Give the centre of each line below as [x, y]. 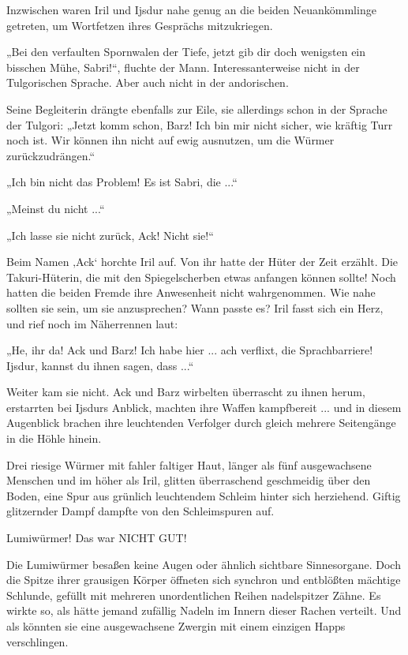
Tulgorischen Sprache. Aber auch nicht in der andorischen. [148, 82]
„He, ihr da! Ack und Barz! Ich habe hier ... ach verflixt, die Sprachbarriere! [190, 350]
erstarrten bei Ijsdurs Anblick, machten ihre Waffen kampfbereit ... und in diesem [204, 407]
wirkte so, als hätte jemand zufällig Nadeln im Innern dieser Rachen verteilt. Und [204, 610]
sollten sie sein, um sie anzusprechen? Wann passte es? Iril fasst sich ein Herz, [195, 307]
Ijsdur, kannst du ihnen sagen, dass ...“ [100, 365]
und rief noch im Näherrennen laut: [92, 323]
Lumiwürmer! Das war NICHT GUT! [97, 538]
